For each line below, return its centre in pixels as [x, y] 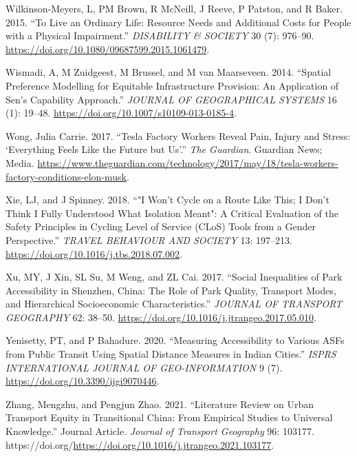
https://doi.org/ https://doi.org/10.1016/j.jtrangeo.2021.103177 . [140, 444]
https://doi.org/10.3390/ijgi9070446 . [83, 381]
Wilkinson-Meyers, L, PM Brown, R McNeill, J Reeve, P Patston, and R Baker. [174, 8]
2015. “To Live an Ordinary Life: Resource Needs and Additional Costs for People [178, 22]
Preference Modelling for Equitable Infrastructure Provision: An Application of [172, 85]
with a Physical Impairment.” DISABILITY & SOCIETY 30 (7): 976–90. [160, 35]
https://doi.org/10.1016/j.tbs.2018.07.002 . [94, 253]
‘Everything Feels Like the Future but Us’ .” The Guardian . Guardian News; [164, 149]
